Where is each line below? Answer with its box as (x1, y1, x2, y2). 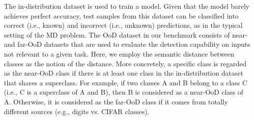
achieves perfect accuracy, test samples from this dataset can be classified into (4, 10, 239, 20)
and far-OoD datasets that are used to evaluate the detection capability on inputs (4, 39, 251, 49)
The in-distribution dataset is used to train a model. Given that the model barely (4, 1, 250, 11)
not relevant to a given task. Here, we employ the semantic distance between (4, 48, 234, 59)
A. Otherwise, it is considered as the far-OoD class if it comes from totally (4, 96, 228, 106)
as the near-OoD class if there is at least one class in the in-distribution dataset (4, 68, 244, 78)
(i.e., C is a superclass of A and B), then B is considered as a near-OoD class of (4, 87, 244, 97)
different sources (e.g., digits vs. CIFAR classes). (4, 106, 149, 116)
